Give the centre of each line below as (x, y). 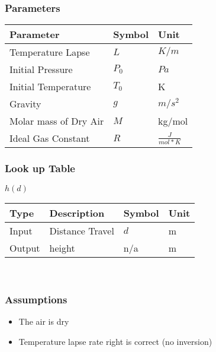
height (62, 248)
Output (25, 248)
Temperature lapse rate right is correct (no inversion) (115, 341)
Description (77, 213)
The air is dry (44, 321)
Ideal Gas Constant (50, 138)
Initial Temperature (50, 87)
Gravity (25, 104)
